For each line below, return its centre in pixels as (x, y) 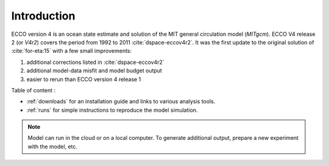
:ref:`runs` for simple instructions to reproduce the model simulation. (112, 110)
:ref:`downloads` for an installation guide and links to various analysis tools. (121, 102)
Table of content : (34, 90)
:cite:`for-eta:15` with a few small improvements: (72, 51)
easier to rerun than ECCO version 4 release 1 (84, 79)
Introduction (43, 16)
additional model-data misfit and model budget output (94, 71)
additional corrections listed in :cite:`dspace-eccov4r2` (95, 62)
